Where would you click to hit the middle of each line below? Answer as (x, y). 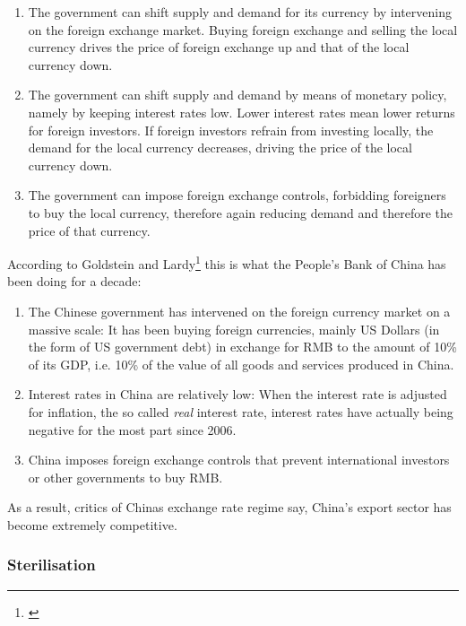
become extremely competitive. (92, 524)
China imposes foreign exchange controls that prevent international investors (239, 460)
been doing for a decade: (74, 281)
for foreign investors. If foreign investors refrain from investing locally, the (231, 130)
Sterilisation (52, 565)
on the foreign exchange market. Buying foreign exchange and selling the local (243, 29)
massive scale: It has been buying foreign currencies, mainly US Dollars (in (234, 329)
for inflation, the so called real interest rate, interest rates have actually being (241, 411)
